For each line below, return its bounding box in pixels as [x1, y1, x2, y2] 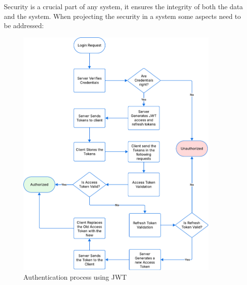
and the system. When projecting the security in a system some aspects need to [4, 11, 241, 21]
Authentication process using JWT [23, 272, 127, 282]
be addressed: [4, 20, 44, 31]
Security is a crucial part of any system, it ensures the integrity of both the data [4, 1, 243, 11]
